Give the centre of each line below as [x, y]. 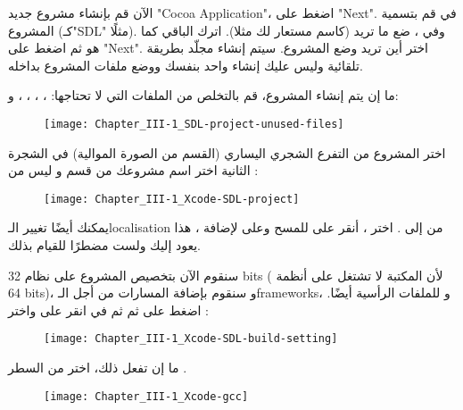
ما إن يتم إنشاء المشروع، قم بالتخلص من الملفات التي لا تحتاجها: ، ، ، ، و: [203, 95]
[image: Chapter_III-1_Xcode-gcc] [146, 396]
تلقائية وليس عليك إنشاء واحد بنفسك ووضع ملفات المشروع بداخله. [186, 65]
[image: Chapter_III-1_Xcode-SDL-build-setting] [191, 339]
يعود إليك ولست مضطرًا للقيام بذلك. [104, 245]
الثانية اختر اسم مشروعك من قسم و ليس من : [133, 170]
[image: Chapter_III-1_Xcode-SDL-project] [172, 199]
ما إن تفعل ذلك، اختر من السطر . [98, 368]
